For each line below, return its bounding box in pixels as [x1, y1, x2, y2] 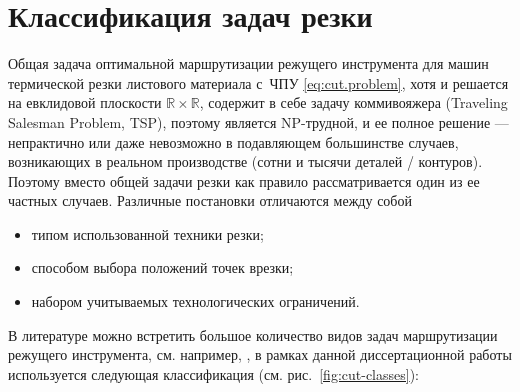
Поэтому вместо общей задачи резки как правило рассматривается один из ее [8, 170, 480, 191]
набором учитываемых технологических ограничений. [31, 291, 360, 312]
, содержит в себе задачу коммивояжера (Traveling [199, 92, 508, 113]
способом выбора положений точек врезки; [31, 257, 294, 278]
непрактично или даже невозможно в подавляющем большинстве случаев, [8, 131, 459, 152]
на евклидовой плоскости [8, 92, 162, 113]
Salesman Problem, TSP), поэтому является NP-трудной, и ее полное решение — [8, 111, 509, 132]
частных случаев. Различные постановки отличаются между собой [8, 190, 412, 211]
